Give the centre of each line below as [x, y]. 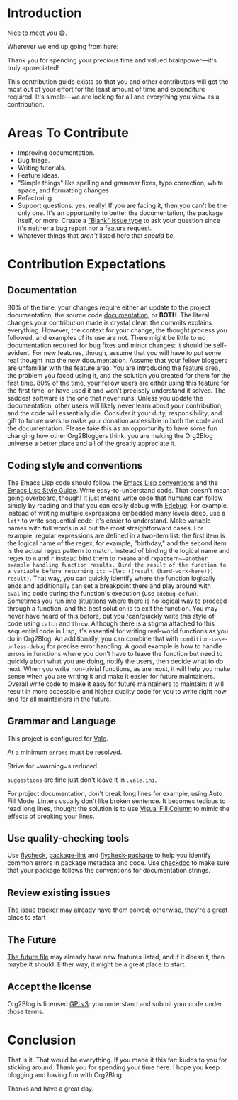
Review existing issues [59, 893]
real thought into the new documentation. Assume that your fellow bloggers [118, 360]
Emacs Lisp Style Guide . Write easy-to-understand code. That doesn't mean [119, 490]
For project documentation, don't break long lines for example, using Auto [115, 793]
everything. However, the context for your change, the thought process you [118, 330]
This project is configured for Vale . [58, 738]
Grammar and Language [62, 721]
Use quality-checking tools [68, 838]
